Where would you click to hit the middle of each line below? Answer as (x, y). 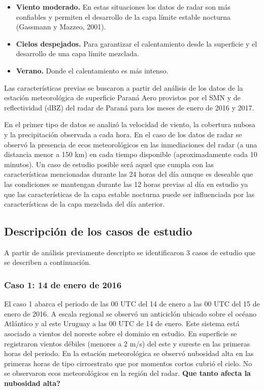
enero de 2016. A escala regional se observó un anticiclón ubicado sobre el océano (130, 313)
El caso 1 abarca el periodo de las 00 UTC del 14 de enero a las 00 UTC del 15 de (132, 304)
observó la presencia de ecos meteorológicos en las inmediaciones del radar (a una (131, 144)
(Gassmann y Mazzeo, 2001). (61, 27)
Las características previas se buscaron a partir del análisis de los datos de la (124, 87)
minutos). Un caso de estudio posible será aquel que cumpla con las (109, 164)
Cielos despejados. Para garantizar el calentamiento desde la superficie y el (137, 43)
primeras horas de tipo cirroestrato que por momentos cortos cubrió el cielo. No (128, 363)
